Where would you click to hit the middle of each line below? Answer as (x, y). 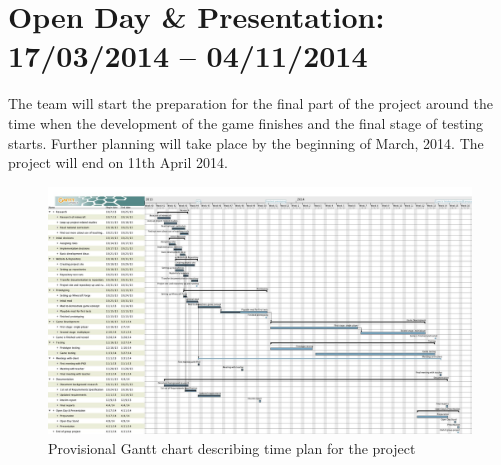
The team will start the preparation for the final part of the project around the (250, 103)
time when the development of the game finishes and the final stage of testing (246, 122)
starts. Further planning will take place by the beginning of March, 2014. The (246, 142)
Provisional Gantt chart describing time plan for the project (232, 447)
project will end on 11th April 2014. (118, 162)
